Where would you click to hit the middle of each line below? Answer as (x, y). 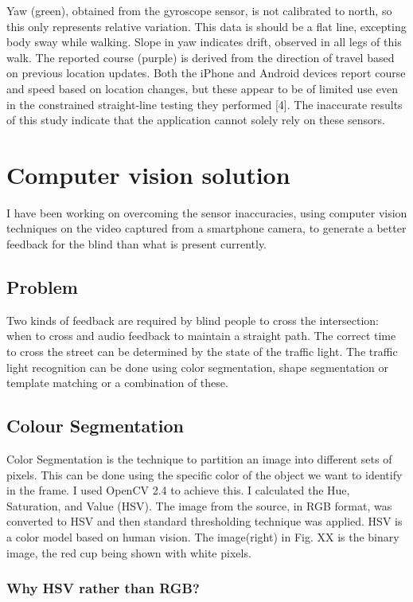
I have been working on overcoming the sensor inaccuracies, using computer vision (207, 212)
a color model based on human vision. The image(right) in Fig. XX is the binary (203, 537)
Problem (42, 287)
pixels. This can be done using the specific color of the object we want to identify (205, 474)
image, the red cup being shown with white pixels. (129, 552)
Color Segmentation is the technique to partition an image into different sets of (199, 459)
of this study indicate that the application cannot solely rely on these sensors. (196, 120)
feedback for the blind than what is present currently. (137, 244)
